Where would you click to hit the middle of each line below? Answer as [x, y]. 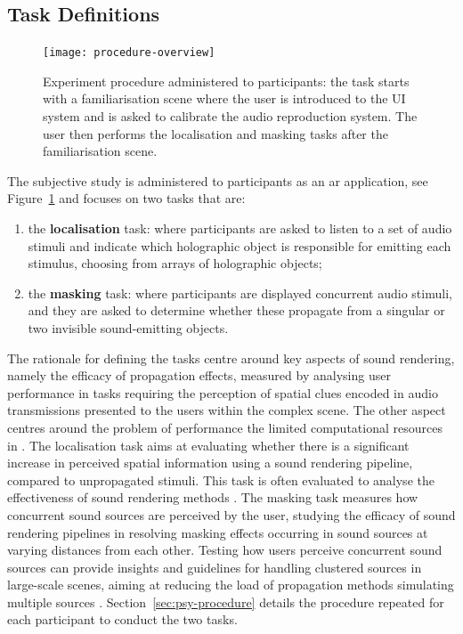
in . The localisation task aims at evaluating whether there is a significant [208, 445]
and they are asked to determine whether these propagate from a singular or [236, 310]
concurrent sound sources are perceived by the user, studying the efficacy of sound [231, 514]
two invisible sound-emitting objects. [128, 327]
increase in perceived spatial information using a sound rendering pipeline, [210, 463]
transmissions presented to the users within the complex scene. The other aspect [227, 410]
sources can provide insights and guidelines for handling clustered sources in [215, 567]
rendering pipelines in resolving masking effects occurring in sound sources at [218, 532]
